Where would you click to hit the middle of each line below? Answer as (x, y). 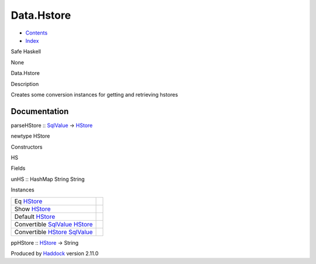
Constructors (27, 147)
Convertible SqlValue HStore (54, 224)
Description (25, 84)
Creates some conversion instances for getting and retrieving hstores (95, 94)
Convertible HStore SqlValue (54, 232)
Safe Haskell (26, 52)
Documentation (40, 111)
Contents (37, 33)
